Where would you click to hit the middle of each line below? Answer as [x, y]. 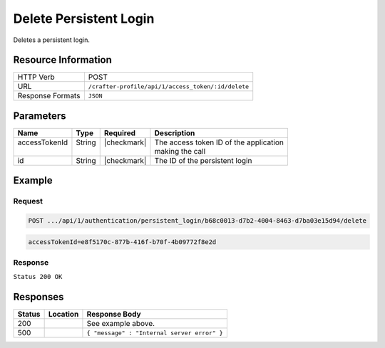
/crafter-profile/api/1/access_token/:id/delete [169, 86]
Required [119, 133]
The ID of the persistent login [203, 160]
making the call [180, 151]
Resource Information [62, 60]
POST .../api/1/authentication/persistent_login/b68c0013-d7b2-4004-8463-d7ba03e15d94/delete [197, 221]
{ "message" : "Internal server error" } [155, 333]
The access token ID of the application [219, 142]
